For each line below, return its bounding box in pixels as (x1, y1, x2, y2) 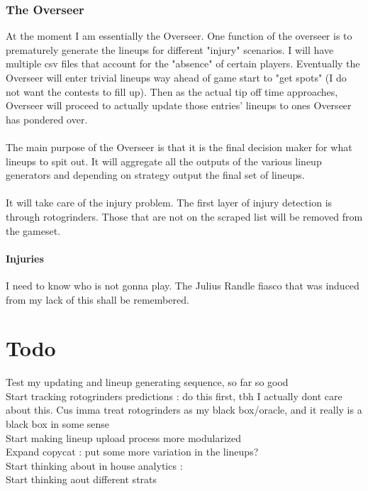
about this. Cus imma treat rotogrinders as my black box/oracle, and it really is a (6, 402, 362, 417)
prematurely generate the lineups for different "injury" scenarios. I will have (6, 42, 334, 57)
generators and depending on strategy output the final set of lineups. (6, 167, 305, 182)
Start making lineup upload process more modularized (6, 430, 242, 445)
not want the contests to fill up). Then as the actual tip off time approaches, (6, 84, 338, 99)
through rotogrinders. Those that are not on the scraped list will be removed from (6, 209, 363, 224)
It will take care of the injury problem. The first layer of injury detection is (6, 195, 333, 210)
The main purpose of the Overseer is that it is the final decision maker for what (6, 139, 352, 154)
